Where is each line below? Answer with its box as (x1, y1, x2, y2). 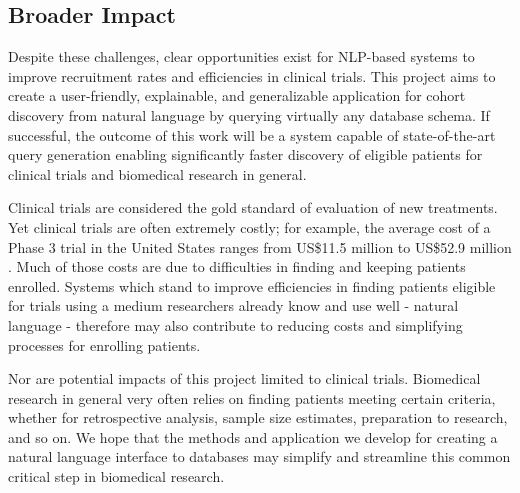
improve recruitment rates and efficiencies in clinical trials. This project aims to (8, 65, 496, 86)
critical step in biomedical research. (8, 466, 225, 487)
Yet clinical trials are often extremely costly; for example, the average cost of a (8, 216, 491, 237)
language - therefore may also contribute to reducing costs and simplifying (8, 314, 463, 335)
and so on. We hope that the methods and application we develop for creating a (8, 426, 498, 447)
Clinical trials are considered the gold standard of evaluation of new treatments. (8, 197, 498, 218)
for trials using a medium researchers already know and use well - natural (8, 295, 459, 316)
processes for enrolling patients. (8, 334, 201, 355)
